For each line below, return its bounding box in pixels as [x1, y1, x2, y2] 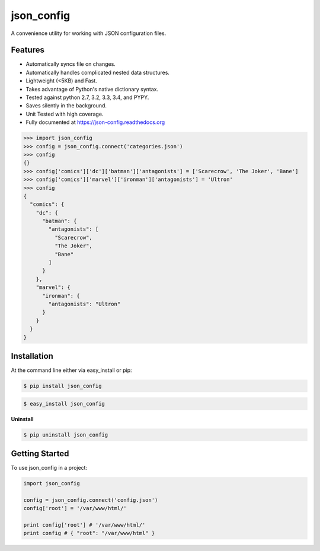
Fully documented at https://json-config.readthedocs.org [25, 119, 165, 126]
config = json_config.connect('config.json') [23, 496, 158, 504]
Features [11, 45, 44, 55]
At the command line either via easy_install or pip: [11, 367, 133, 374]
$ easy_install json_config [23, 400, 105, 407]
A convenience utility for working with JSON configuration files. [11, 30, 167, 37]
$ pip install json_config [23, 383, 102, 390]
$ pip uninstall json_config [23, 431, 108, 438]
